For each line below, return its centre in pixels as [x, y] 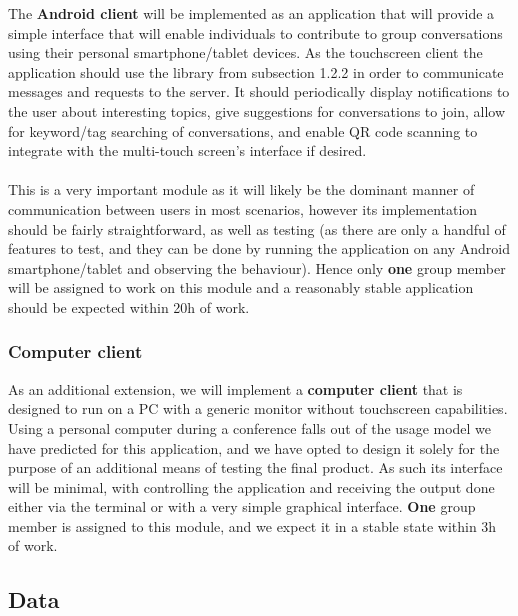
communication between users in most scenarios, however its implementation [243, 208]
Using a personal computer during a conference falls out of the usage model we [250, 427]
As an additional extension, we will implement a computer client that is [235, 388]
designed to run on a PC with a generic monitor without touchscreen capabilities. [258, 408]
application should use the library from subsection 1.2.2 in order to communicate [256, 71]
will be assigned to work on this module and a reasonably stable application [241, 287]
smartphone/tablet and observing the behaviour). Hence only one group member [257, 267]
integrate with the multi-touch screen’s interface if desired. [187, 150]
